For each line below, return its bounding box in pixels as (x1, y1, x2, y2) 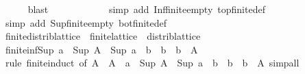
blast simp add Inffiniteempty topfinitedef (27, 2, 265, 16)
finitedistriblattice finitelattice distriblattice (5, 29, 201, 43)
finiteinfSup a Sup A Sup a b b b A (5, 42, 198, 56)
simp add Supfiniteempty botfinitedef (5, 15, 167, 29)
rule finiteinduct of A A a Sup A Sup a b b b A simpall (5, 56, 300, 70)
